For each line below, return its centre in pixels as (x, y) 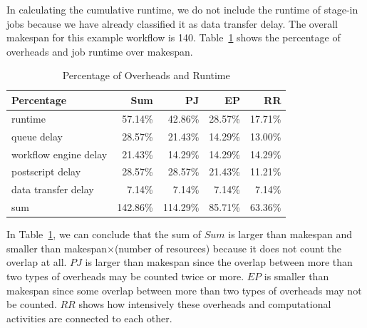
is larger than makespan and (290, 234)
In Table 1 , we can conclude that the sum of (104, 234)
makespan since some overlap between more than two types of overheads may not (184, 290)
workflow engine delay (60, 154)
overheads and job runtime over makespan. (100, 51)
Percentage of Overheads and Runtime (146, 75)
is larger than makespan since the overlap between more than (219, 262)
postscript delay (46, 171)
